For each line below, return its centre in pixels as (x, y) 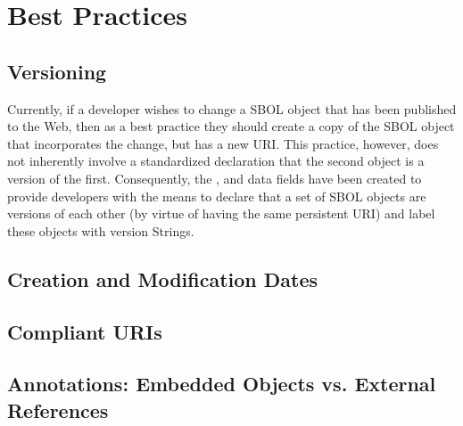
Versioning (57, 71)
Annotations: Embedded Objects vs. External (222, 384)
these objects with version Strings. (101, 230)
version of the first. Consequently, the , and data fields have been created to (215, 178)
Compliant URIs (85, 331)
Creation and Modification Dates (163, 279)
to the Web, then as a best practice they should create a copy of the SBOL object (231, 126)
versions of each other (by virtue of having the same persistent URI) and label (221, 213)
